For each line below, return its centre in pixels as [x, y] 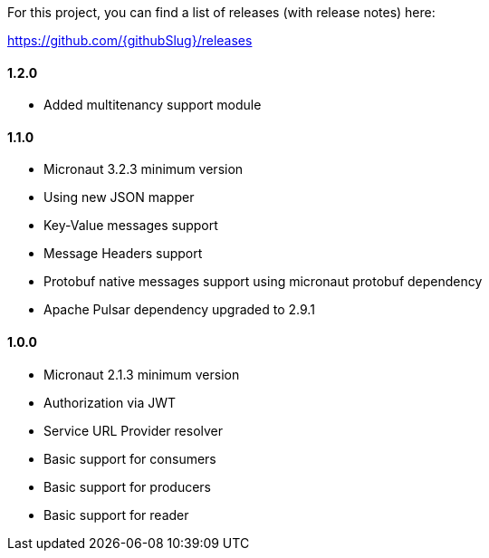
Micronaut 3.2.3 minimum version [144, 169]
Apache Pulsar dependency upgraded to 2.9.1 [179, 310]
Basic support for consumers [130, 458]
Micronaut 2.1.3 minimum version [142, 374]
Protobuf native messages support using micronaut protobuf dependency [263, 282]
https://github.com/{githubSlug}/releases [130, 40]
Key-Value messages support [131, 226]
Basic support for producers [128, 486]
